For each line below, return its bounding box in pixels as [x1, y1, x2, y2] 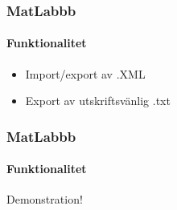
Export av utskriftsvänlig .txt [25, 92, 171, 109]
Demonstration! [6, 191, 83, 208]
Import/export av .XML [25, 65, 146, 82]
